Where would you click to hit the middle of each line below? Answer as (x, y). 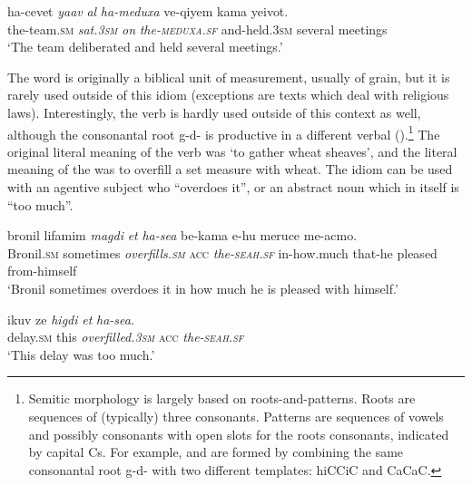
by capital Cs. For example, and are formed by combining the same (216, 452)
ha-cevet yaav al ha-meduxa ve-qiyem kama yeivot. (148, 11)
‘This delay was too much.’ (81, 354)
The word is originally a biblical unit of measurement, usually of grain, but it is (229, 77)
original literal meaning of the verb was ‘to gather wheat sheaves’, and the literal (232, 151)
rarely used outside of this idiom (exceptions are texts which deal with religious (228, 95)
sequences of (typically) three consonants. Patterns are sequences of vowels (236, 416)
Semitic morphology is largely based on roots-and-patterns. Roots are (222, 398)
